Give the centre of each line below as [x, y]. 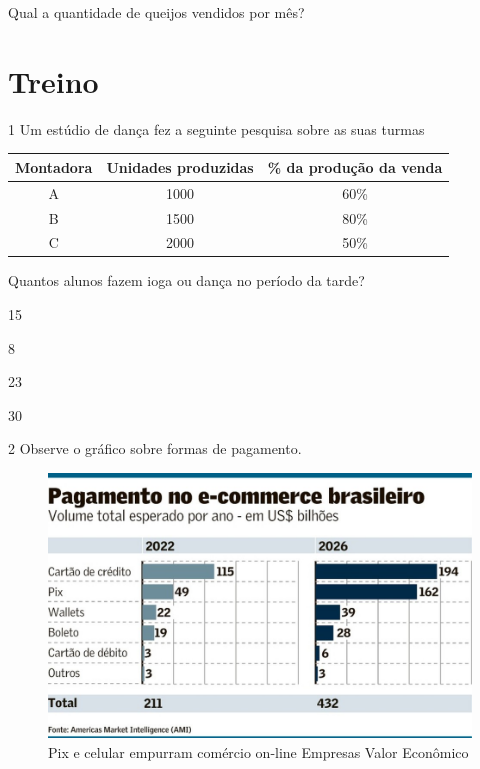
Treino [53, 80]
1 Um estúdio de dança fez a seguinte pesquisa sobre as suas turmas [216, 128]
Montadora [54, 166]
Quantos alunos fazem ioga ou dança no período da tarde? [186, 280]
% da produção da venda [355, 166]
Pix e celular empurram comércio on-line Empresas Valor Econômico [258, 752]
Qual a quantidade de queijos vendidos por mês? [156, 12]
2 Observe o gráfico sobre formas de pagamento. [155, 448]
